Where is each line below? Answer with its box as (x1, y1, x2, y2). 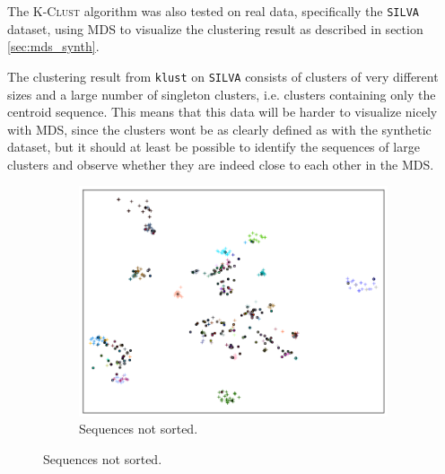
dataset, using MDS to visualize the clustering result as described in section (7, 19, 423, 38)
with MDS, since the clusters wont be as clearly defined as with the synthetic (7, 119, 432, 138)
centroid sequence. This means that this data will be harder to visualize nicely (7, 102, 438, 121)
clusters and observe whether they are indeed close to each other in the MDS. (7, 154, 434, 173)
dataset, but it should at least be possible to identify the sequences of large (7, 137, 420, 156)
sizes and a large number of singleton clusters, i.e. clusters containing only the (7, 84, 436, 103)
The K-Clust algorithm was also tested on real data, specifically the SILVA (7, 2, 419, 20)
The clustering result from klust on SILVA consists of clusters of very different (7, 66, 439, 85)
